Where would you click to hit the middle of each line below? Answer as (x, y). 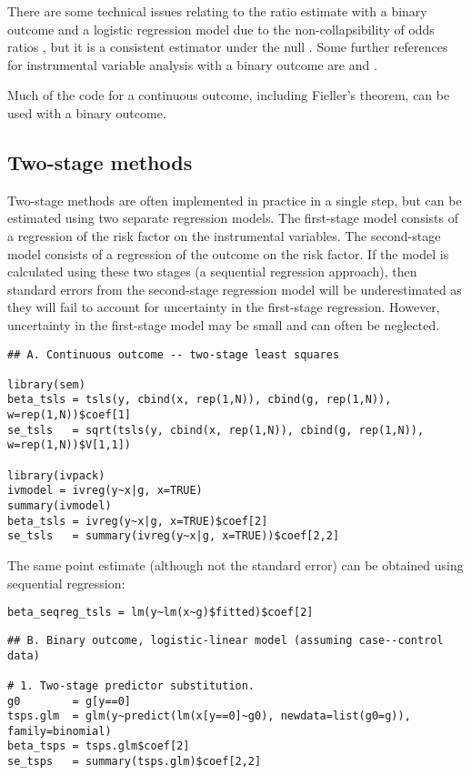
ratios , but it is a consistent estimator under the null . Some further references (228, 47)
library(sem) (46, 384)
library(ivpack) (56, 475)
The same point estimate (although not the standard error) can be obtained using (235, 565)
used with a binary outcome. (87, 112)
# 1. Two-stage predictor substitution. (131, 685)
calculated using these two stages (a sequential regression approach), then (212, 272)
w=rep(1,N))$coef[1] (70, 415)
